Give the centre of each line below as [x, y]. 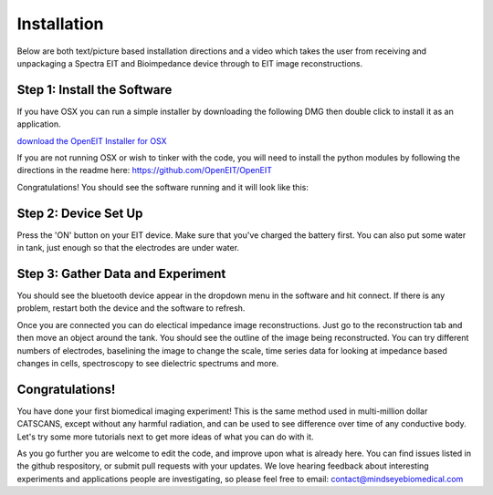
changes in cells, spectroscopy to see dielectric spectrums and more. [148, 363]
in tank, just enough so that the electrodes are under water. [128, 248]
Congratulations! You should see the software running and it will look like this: [163, 187]
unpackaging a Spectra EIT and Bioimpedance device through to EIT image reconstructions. [190, 63]
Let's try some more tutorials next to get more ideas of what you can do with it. [165, 437]
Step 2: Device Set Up [80, 213]
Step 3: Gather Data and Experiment [121, 273]
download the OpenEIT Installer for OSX [92, 140]
